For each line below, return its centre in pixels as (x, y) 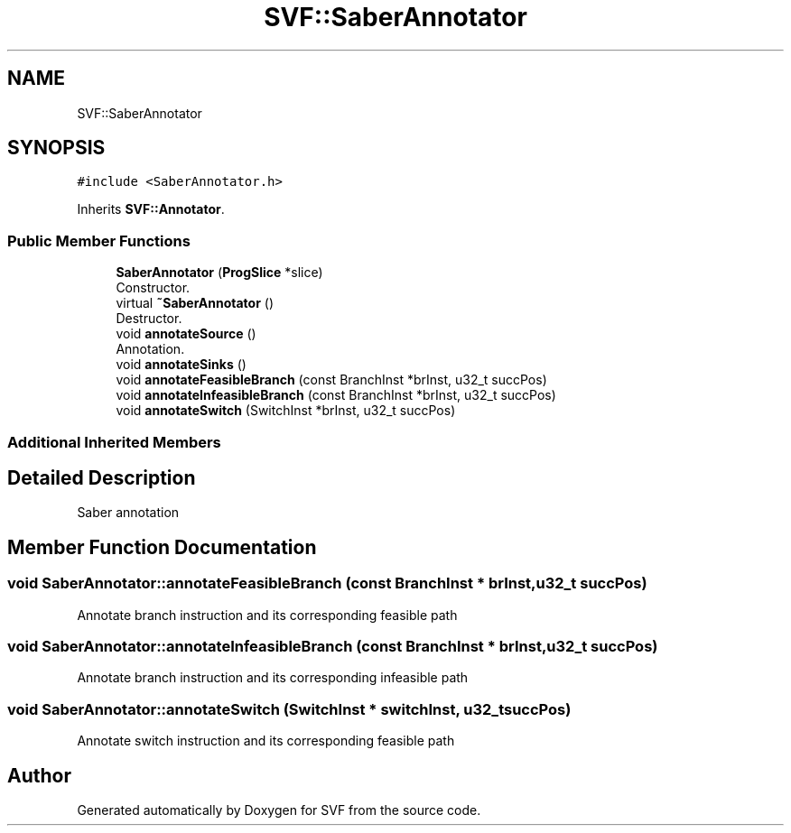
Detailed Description (102, 477)
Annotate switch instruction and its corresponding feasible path (266, 741)
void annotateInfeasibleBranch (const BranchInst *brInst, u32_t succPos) (336, 395)
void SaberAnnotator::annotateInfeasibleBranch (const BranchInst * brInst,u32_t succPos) (333, 646)
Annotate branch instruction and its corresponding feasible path (267, 615)
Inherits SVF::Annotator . (151, 209)
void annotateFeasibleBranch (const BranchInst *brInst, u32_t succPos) (331, 380)
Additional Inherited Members (114, 442)
